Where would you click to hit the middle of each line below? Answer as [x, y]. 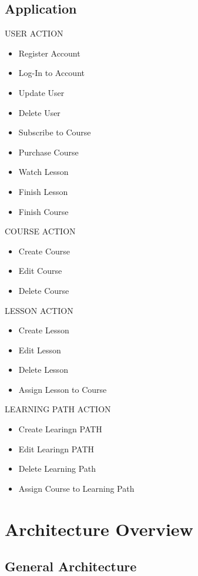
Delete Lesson [43, 370]
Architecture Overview [99, 529]
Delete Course [44, 290]
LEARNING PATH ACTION [58, 409]
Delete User [39, 112]
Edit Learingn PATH [56, 448]
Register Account [49, 53]
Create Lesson [44, 330]
